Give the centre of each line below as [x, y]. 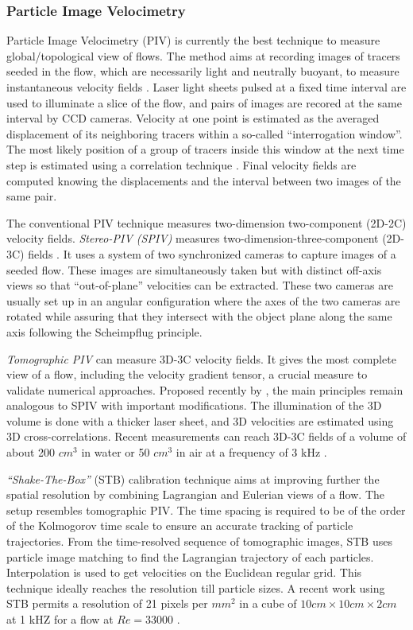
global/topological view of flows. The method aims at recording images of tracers [203, 55]
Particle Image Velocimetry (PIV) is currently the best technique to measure [193, 40]
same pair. [32, 196]
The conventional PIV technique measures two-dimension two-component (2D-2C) [206, 222]
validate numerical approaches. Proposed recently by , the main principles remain [205, 389]
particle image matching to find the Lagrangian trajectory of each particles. [190, 556]
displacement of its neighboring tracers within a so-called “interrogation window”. [205, 133]
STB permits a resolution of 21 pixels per [107, 603]
